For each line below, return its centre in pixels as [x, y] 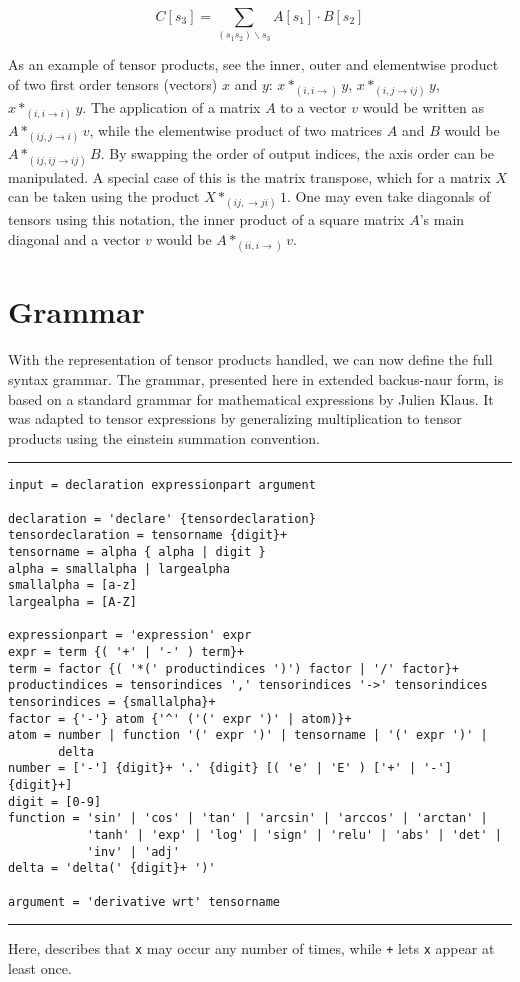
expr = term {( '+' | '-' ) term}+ [126, 651]
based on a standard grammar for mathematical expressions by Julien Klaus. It [251, 398]
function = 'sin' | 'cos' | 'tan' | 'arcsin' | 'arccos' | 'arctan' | [248, 818]
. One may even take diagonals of [388, 196]
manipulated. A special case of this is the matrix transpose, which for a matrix [249, 176]
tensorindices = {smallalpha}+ [112, 701]
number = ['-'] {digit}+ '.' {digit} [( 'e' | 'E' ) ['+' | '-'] [230, 768]
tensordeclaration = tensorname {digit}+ [148, 535]
